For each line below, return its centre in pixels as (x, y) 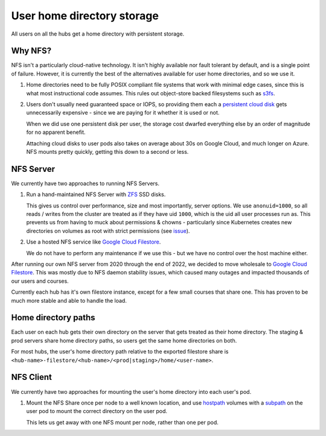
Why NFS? (31, 51)
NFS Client (32, 377)
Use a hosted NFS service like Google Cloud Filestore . (94, 242)
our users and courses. (40, 281)
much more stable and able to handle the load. (69, 300)
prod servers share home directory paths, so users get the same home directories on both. (124, 340)
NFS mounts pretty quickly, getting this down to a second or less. (107, 151)
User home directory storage (85, 16)
